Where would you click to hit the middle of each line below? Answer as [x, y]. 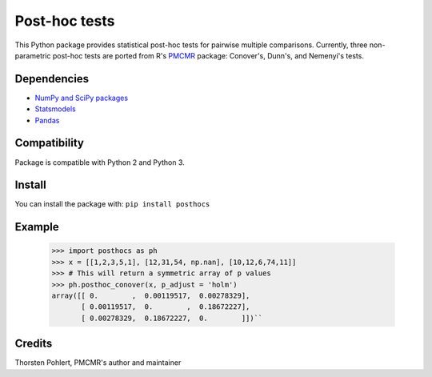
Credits [34, 344]
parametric [33, 55]
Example [37, 227]
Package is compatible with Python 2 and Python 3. [100, 162]
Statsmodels [55, 109]
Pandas [47, 120]
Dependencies [52, 79]
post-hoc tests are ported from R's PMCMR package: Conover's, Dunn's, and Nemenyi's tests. [208, 55]
